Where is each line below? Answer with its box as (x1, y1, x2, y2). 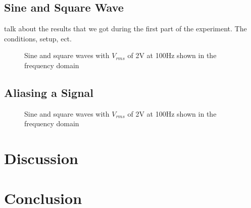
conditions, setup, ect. (4, 33, 72, 43)
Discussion (4, 148, 78, 169)
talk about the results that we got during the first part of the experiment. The (4, 23, 247, 34)
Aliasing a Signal (4, 84, 93, 100)
